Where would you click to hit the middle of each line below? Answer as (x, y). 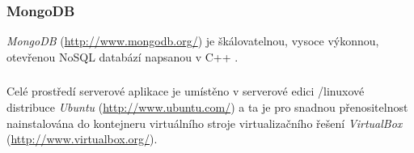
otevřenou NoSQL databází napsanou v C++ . (123, 56)
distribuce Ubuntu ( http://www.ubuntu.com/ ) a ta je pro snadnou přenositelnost (207, 106)
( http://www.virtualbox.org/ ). (82, 139)
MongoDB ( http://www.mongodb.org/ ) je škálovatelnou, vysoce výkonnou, (193, 41)
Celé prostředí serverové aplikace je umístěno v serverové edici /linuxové (186, 91)
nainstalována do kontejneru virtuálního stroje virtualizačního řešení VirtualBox (205, 123)
